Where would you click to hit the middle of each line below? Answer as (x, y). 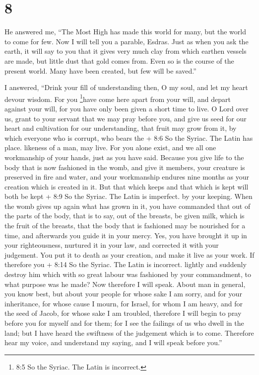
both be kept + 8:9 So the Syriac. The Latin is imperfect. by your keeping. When (129, 196)
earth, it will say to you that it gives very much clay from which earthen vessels (126, 51)
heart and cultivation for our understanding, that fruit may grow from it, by (121, 128)
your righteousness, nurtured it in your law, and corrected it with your (112, 245)
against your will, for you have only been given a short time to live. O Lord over (127, 108)
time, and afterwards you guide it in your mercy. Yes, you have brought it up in (126, 235)
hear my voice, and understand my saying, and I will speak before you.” (113, 342)
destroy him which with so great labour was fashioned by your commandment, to (128, 274)
